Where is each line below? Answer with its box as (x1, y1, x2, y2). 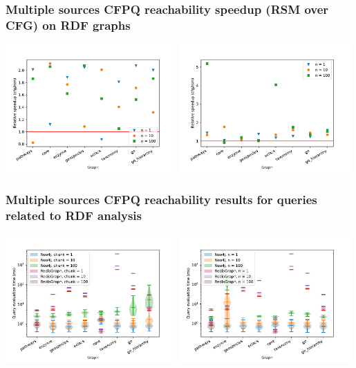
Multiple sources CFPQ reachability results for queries (6, 190, 317, 208)
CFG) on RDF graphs (6, 16, 131, 33)
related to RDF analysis (6, 206, 142, 223)
